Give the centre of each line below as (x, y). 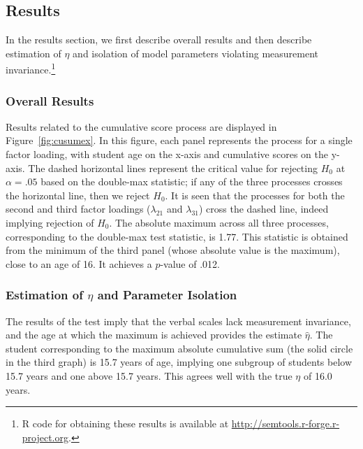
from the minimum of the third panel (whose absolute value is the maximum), (173, 250)
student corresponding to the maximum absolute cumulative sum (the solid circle (179, 348)
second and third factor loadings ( (78, 209)
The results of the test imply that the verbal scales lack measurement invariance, (178, 321)
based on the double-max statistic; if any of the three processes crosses (192, 181)
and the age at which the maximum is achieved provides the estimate (154, 335)
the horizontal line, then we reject (78, 195)
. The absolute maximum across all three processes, (219, 223)
